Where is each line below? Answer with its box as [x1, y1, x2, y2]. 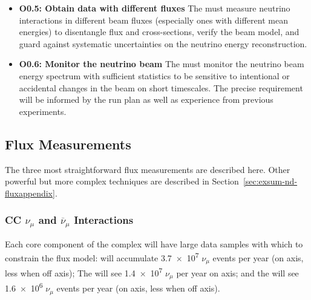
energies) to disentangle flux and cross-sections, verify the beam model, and [19, 25, 300, 38]
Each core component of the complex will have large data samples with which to [5, 237, 303, 250]
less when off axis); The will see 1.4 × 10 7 [5, 265, 163, 279]
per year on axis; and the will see [176, 267, 299, 279]
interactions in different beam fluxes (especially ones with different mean [19, 13, 288, 26]
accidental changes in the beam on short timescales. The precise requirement [19, 81, 303, 94]
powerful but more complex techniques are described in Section [5, 175, 239, 187]
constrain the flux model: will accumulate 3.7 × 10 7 [5, 250, 199, 264]
